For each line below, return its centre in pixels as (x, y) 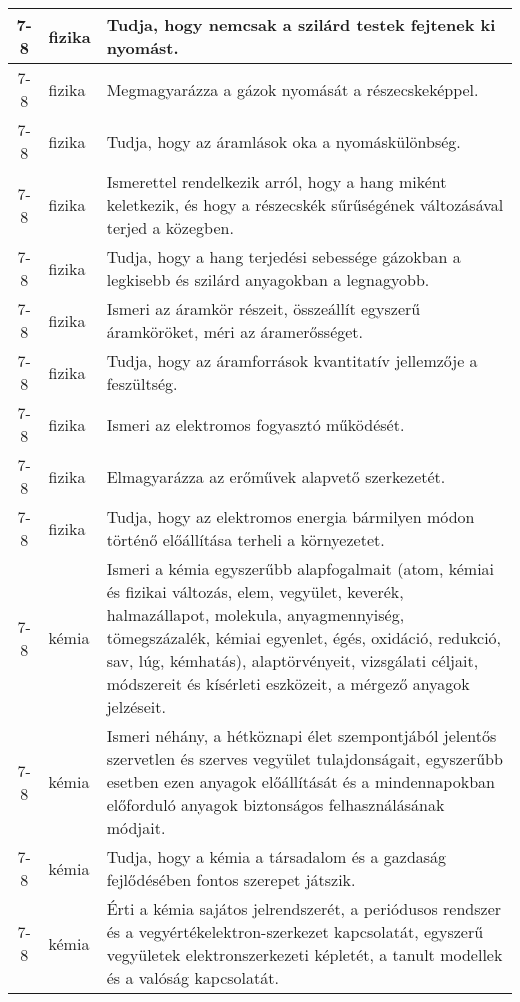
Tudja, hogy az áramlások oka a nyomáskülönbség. (283, 141)
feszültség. (142, 383)
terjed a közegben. (170, 227)
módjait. (136, 827)
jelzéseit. (136, 706)
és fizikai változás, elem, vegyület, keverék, (255, 591)
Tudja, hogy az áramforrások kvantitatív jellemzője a (292, 360)
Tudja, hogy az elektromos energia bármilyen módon (290, 516)
